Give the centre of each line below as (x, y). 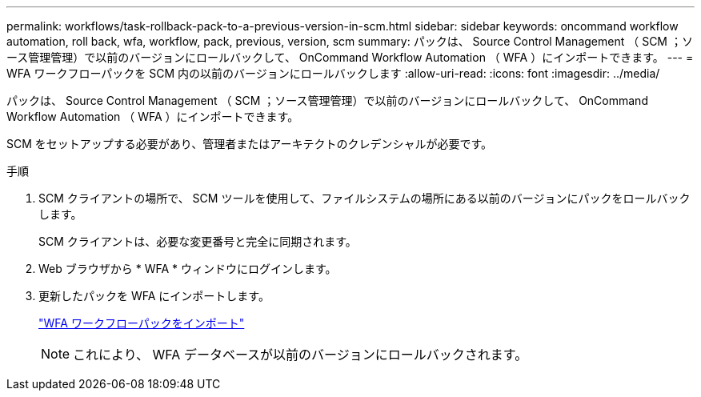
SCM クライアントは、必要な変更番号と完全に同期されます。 (198, 241)
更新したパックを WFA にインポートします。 (154, 296)
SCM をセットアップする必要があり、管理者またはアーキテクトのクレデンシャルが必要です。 (249, 144)
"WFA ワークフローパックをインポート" (142, 323)
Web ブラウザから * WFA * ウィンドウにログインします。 (188, 269)
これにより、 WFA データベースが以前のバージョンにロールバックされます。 (300, 355)
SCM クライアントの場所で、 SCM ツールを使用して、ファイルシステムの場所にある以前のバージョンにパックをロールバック (365, 198)
